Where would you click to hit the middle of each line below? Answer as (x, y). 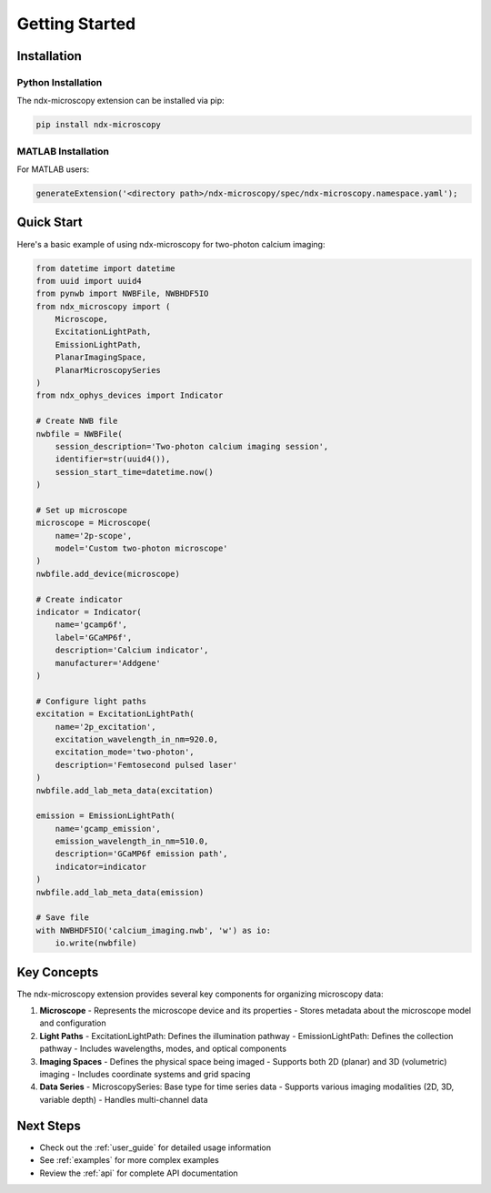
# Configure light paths (91, 701)
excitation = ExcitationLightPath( (115, 714)
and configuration (73, 1023)
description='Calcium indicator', (132, 650)
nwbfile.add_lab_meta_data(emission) (120, 892)
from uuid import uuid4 (89, 281)
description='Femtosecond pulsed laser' (146, 765)
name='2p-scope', (94, 536)
